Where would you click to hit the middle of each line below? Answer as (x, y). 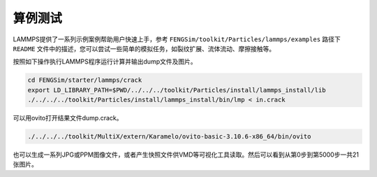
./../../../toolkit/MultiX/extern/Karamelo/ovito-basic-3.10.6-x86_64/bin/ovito (169, 137)
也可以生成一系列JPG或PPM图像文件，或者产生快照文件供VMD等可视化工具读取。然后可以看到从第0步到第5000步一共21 (186, 155)
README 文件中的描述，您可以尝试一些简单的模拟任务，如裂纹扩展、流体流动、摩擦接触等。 (144, 48)
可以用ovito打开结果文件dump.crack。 (68, 118)
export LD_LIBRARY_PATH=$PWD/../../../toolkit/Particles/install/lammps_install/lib (177, 90)
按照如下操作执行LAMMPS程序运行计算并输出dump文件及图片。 (105, 62)
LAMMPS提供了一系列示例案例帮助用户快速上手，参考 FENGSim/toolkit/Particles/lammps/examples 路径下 (177, 39)
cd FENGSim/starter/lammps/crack (85, 80)
